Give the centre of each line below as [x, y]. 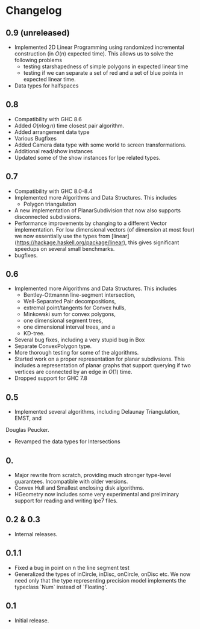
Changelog [34, 11]
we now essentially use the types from [62, 236]
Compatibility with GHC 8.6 [48, 119]
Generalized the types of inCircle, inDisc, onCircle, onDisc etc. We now [102, 574]
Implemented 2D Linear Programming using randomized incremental [99, 47]
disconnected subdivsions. [48, 217]
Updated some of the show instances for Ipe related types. [87, 157]
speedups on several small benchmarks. [64, 248]
